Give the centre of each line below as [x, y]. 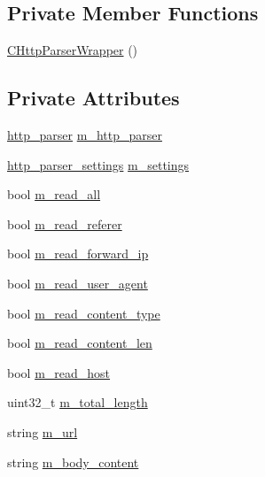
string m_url [43, 431]
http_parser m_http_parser [85, 135]
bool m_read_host [59, 372]
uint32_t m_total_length [78, 402]
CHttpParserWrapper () [73, 50]
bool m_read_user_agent [78, 283]
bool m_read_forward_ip [78, 254]
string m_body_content [73, 462]
